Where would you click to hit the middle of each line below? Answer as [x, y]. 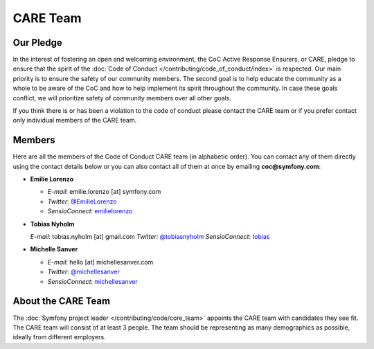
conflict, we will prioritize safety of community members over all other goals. [122, 98]
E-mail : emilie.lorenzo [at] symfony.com [104, 192]
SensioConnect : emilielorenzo [90, 211]
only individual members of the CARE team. [75, 120]
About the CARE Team [62, 301]
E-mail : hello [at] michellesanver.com [100, 262]
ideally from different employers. [60, 337]
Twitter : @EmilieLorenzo [82, 202]
